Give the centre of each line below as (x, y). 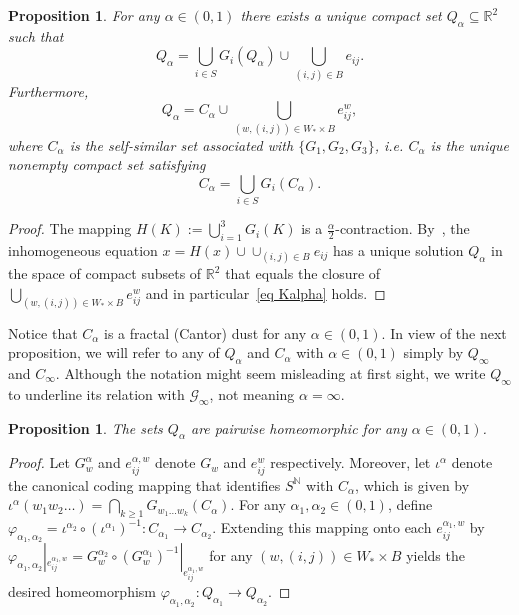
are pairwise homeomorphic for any (298, 427)
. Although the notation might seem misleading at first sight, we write (270, 372)
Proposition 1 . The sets (85, 427)
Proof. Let (39, 462)
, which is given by (412, 484)
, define (410, 504)
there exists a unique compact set (341, 15)
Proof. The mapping (70, 228)
